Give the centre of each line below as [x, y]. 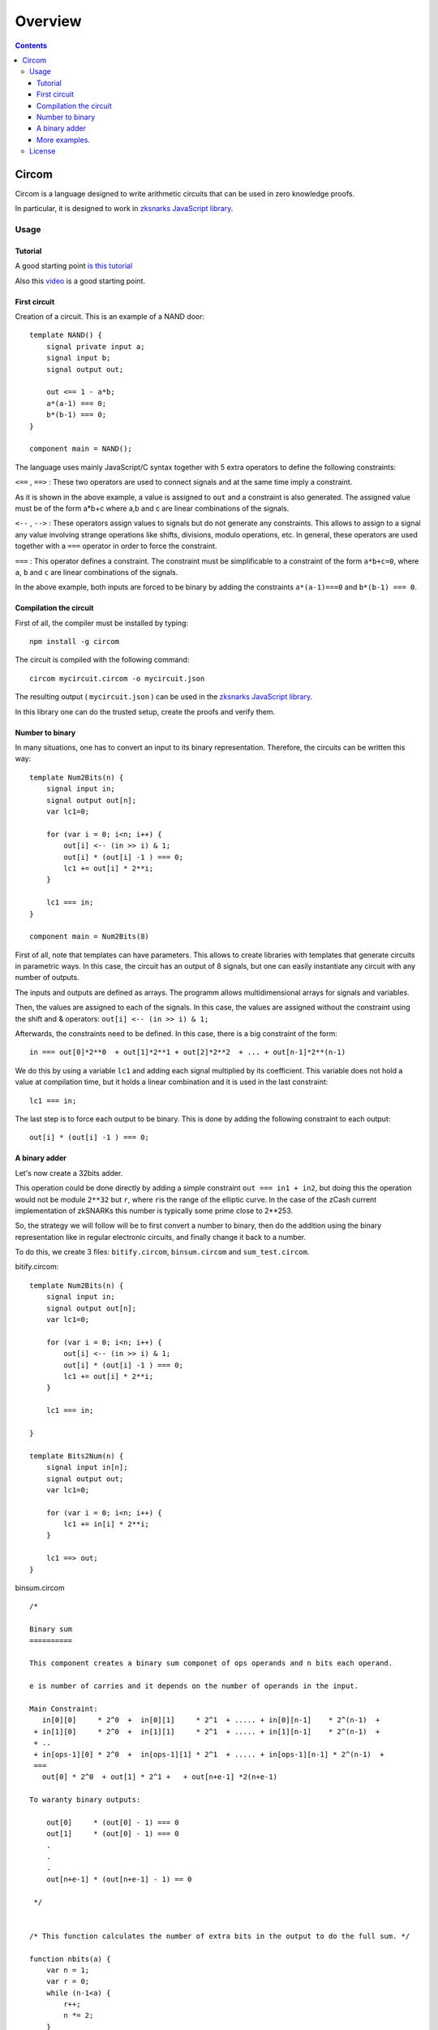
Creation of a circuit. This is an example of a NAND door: [110, 317]
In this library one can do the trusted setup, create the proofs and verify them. [145, 711]
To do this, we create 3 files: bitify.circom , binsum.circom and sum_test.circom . [162, 1252]
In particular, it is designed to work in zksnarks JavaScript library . [124, 209]
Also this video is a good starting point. [80, 281]
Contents [31, 45]
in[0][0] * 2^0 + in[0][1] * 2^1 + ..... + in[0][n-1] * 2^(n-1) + [211, 1720]
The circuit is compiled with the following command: [102, 660]
